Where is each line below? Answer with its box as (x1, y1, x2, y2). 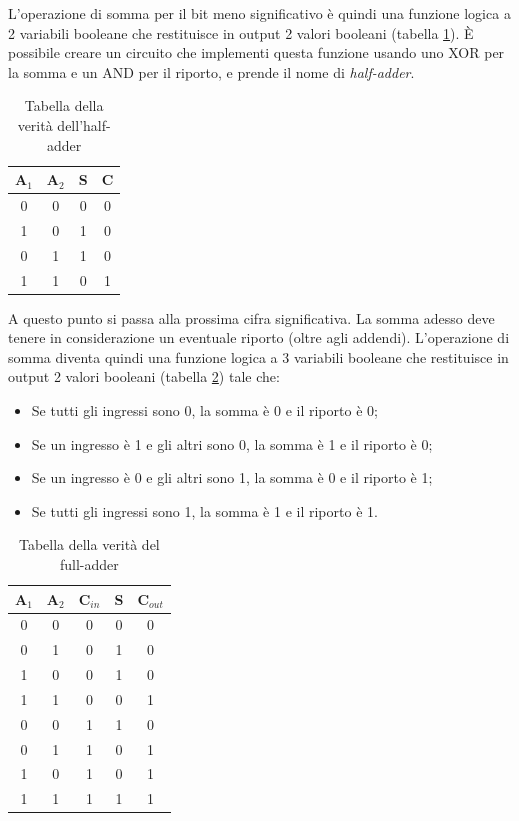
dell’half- (57, 114, 111, 135)
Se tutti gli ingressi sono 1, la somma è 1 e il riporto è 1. (31, 500, 378, 521)
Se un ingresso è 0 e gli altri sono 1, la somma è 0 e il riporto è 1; (31, 467, 433, 488)
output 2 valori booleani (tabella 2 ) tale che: (8, 366, 280, 387)
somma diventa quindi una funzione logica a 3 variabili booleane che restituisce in (8, 346, 509, 367)
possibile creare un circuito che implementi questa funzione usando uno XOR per (8, 42, 505, 63)
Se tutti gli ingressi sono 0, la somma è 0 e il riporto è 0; (31, 400, 378, 420)
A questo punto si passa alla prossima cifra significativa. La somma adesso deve (8, 307, 495, 328)
